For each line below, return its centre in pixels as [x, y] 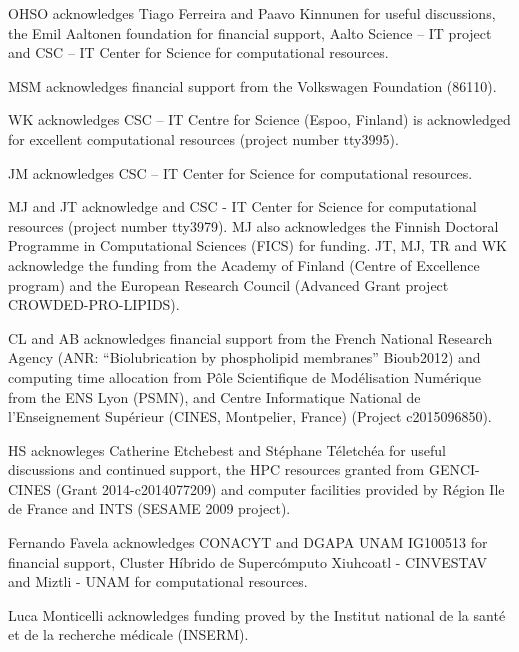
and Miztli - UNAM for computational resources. [158, 581]
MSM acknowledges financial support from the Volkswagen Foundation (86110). [252, 85]
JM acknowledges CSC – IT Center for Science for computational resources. [240, 172]
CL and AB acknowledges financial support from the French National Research [250, 337]
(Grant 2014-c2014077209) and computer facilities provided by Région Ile [280, 488]
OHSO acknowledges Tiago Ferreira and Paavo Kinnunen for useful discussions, [252, 13]
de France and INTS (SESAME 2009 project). [149, 508]
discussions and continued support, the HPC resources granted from [216, 469]
